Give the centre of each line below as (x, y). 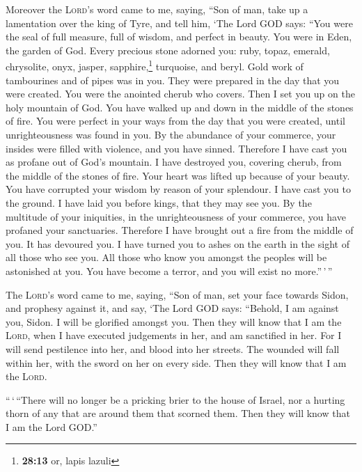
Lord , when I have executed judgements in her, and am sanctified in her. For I (174, 335)
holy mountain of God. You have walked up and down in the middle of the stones (180, 107)
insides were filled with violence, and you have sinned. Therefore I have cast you (176, 148)
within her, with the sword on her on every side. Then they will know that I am (176, 362)
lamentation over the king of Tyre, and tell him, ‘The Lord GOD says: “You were (179, 23)
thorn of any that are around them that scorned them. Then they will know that (178, 413)
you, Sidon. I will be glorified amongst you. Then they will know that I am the (174, 321)
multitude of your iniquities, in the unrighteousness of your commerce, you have (176, 216)
